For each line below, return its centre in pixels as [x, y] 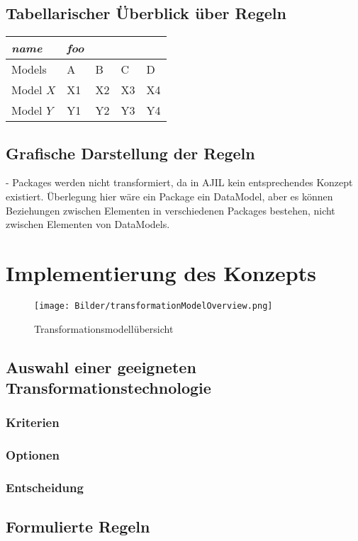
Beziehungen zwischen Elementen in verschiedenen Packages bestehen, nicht [170, 210]
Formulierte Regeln [78, 526]
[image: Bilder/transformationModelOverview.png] [153, 306]
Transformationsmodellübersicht [104, 328]
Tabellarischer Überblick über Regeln [146, 13]
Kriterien [33, 422]
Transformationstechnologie [108, 387]
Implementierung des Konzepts [161, 272]
